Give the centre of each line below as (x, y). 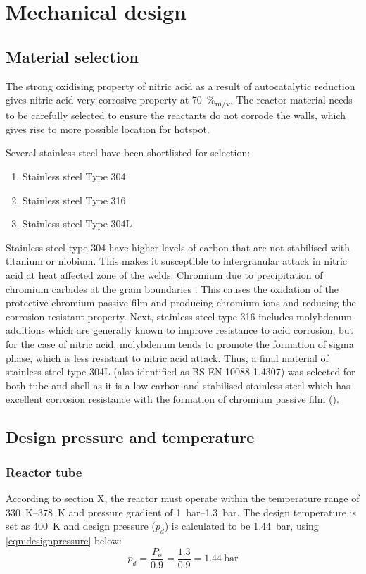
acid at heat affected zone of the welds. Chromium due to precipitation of (164, 275)
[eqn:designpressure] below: (64, 540)
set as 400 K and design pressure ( (81, 526)
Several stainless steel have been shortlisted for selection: (128, 152)
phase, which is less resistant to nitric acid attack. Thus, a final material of (167, 357)
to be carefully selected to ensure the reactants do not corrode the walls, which (176, 115)
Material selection (72, 56)
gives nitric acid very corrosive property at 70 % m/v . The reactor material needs (179, 100)
